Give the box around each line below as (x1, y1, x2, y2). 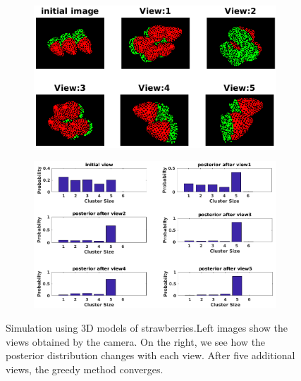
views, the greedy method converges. (6, 361, 164, 376)
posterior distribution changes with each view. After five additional (6, 348, 295, 363)
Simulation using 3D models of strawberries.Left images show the (6, 320, 288, 335)
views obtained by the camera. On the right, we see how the (6, 334, 266, 349)
